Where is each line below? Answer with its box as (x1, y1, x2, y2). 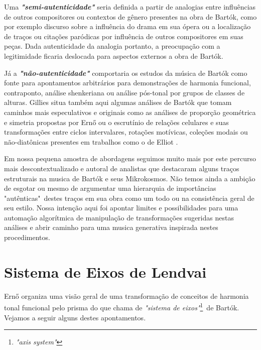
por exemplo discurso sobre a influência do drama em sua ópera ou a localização (4, 21, 251, 32)
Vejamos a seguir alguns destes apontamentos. (4, 312, 146, 322)
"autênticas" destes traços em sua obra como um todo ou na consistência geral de (4, 192, 254, 203)
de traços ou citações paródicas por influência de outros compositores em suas (4, 31, 243, 41)
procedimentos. (4, 232, 50, 243)
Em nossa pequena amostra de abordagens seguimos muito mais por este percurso (4, 153, 256, 164)
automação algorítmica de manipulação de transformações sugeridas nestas (4, 212, 234, 222)
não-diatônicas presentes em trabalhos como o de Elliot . (4, 136, 178, 147)
